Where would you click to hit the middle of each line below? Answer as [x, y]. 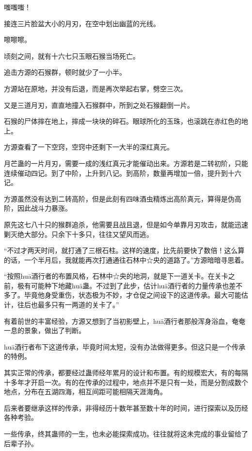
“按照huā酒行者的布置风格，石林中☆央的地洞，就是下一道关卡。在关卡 [116, 276]
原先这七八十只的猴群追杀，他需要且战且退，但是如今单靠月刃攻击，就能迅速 [126, 224]
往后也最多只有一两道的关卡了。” [68, 305]
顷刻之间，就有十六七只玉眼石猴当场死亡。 [72, 56]
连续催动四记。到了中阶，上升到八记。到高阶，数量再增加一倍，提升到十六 [123, 173]
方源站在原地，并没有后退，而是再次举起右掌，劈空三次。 [95, 88]
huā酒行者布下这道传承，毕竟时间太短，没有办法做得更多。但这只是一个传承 [125, 346]
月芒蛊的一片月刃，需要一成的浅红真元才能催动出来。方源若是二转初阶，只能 [126, 163]
